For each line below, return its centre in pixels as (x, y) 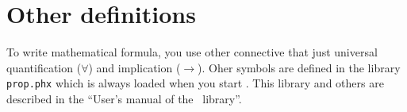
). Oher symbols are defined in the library (299, 67)
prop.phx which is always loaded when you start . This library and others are (195, 83)
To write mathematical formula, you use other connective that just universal (192, 52)
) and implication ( (134, 67)
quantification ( (44, 67)
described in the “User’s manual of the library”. (124, 98)
